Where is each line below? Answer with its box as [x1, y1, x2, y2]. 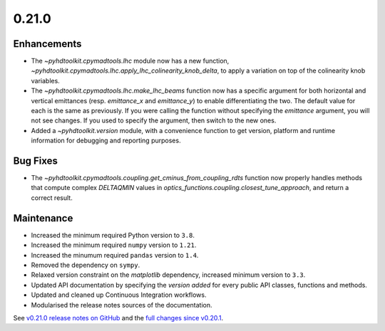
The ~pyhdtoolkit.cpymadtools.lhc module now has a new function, [31, 57, 230, 65]
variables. [31, 76, 60, 85]
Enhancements [13, 38, 82, 50]
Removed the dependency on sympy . [31, 261, 140, 269]
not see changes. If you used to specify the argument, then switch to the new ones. [31, 116, 277, 125]
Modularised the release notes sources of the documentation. [31, 300, 212, 309]
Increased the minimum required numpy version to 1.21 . [31, 241, 197, 249]
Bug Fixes [13, 155, 58, 167]
